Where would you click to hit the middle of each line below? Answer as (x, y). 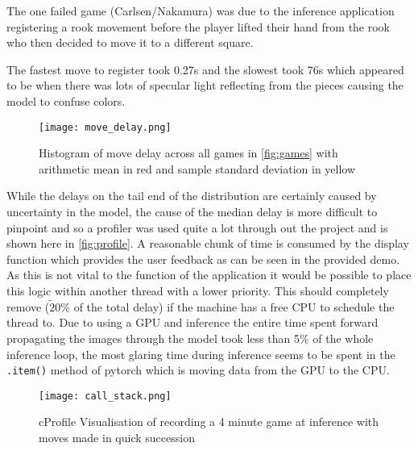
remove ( (28, 306)
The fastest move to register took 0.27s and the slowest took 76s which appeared (205, 69)
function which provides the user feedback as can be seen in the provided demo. (203, 259)
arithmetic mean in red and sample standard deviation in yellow (197, 168)
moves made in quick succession (117, 438)
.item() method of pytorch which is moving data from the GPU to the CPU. (198, 370)
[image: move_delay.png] (105, 127)
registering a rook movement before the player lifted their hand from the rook (199, 26)
